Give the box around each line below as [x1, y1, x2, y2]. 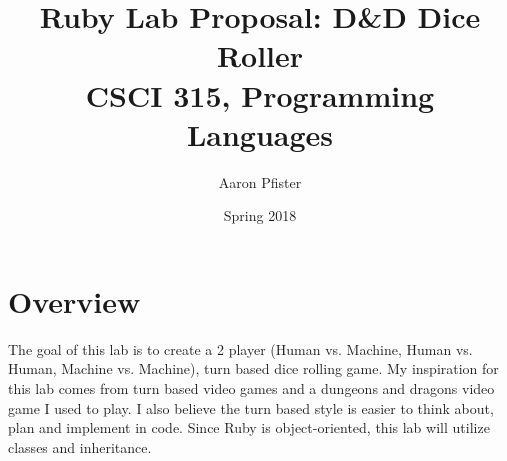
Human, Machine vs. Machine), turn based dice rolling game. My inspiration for [8, 358, 499, 379]
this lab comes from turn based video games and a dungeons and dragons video [8, 378, 495, 398]
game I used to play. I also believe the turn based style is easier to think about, [8, 397, 494, 418]
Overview [8, 280, 141, 321]
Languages [186, 113, 334, 154]
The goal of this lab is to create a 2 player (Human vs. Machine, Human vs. [8, 338, 473, 359]
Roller [216, 35, 304, 76]
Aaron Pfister [218, 171, 302, 192]
